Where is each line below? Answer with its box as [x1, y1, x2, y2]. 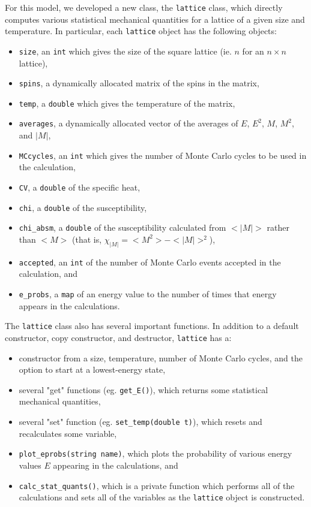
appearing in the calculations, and [53, 458, 178, 471]
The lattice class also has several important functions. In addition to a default [5, 319, 299, 332]
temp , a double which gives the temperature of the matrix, [19, 96, 235, 109]
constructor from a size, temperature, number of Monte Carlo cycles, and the [19, 351, 303, 364]
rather [267, 221, 289, 234]
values [19, 458, 41, 471]
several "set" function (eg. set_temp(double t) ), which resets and [19, 415, 262, 428]
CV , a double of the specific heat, [19, 180, 140, 193]
